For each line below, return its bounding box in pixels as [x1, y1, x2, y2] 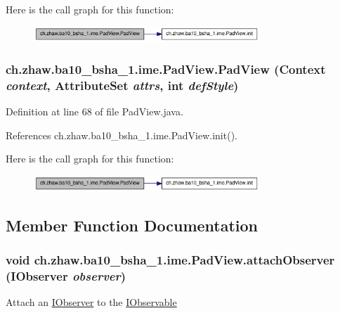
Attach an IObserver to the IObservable [6, 295, 177, 309]
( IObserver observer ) [6, 267, 126, 284]
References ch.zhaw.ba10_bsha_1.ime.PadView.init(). [6, 127, 237, 142]
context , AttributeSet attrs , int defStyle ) [6, 76, 239, 94]
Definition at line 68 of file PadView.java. [6, 104, 183, 119]
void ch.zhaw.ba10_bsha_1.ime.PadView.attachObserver [6, 250, 335, 268]
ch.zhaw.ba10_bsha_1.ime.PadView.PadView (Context [6, 60, 326, 77]
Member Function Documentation [6, 214, 259, 236]
